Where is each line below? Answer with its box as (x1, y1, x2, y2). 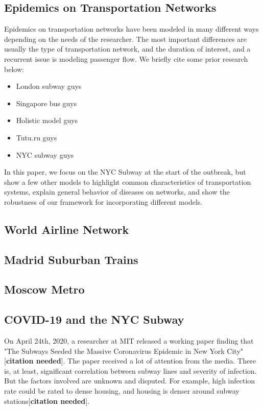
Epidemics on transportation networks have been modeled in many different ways (4, 23, 259, 34)
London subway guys (16, 81, 82, 91)
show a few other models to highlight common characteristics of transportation (4, 176, 251, 187)
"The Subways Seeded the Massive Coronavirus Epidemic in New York (4, 345, 225, 356)
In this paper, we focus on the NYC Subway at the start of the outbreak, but (4, 166, 246, 177)
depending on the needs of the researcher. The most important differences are (4, 33, 247, 44)
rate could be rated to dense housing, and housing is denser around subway (4, 385, 240, 396)
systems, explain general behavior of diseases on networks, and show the (4, 186, 230, 197)
